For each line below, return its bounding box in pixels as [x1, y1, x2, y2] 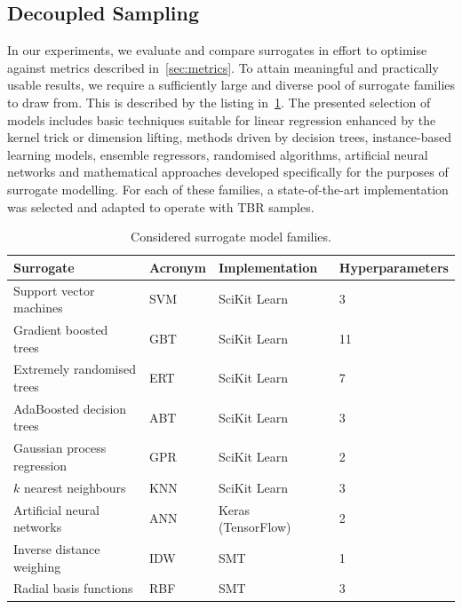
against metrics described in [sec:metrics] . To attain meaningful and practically [7, 58, 439, 76]
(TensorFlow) [218, 518, 291, 536]
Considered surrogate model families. [131, 227, 331, 246]
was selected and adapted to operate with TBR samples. [7, 197, 315, 216]
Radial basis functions [13, 579, 133, 597]
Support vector [13, 281, 95, 299]
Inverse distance [13, 540, 100, 558]
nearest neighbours [23, 478, 126, 496]
